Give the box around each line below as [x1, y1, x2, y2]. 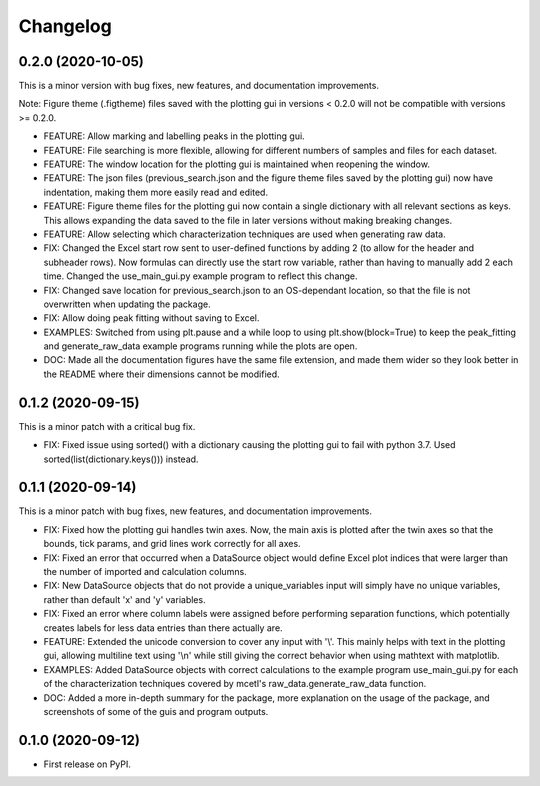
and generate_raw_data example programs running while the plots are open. [43, 340, 358, 352]
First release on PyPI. [43, 758, 132, 770]
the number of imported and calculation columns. [43, 566, 247, 578]
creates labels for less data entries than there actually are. [43, 621, 284, 634]
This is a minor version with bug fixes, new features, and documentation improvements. [18, 80, 380, 92]
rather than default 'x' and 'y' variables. [43, 593, 206, 605]
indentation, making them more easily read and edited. [43, 186, 269, 198]
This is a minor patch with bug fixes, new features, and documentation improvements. [18, 505, 373, 517]
